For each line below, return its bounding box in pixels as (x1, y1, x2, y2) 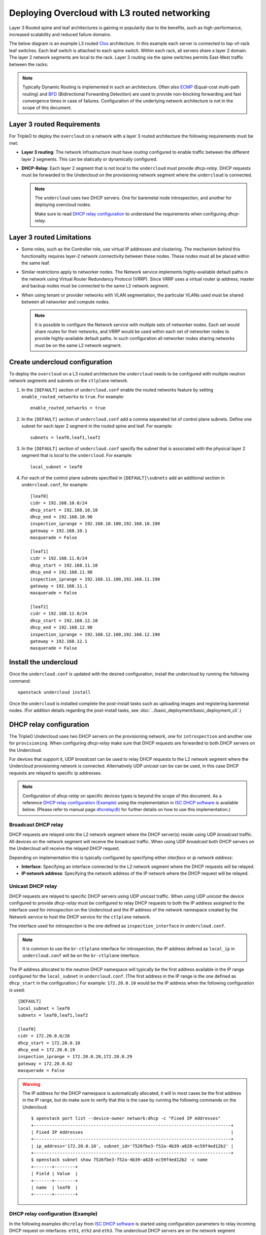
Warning (22, 1081, 40, 1087)
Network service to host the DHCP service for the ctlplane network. (9, 914, 151, 920)
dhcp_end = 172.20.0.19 (18, 1047, 75, 1052)
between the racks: (9, 61, 49, 67)
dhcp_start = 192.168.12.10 (30, 617, 98, 623)
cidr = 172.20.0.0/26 (18, 1033, 70, 1039)
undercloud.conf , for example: (21, 482, 89, 488)
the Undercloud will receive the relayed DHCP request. (9, 845, 120, 852)
